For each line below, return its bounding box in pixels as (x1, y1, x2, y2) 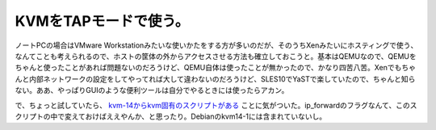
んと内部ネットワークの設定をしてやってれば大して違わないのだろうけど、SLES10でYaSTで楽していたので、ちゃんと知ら (15, 73, 416, 84)
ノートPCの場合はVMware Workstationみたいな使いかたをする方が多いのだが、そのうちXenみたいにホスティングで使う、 (15, 40, 418, 50)
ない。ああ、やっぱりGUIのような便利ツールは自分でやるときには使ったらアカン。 (15, 86, 289, 95)
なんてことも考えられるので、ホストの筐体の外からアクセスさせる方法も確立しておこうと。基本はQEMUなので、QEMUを (15, 51, 417, 61)
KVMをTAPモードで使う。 (15, 12, 190, 30)
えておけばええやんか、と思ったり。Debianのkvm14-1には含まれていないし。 (71, 111, 327, 121)
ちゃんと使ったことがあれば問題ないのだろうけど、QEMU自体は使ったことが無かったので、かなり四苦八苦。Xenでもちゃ (15, 63, 416, 73)
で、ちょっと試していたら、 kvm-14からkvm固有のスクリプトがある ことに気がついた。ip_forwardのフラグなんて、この (15, 100, 411, 110)
